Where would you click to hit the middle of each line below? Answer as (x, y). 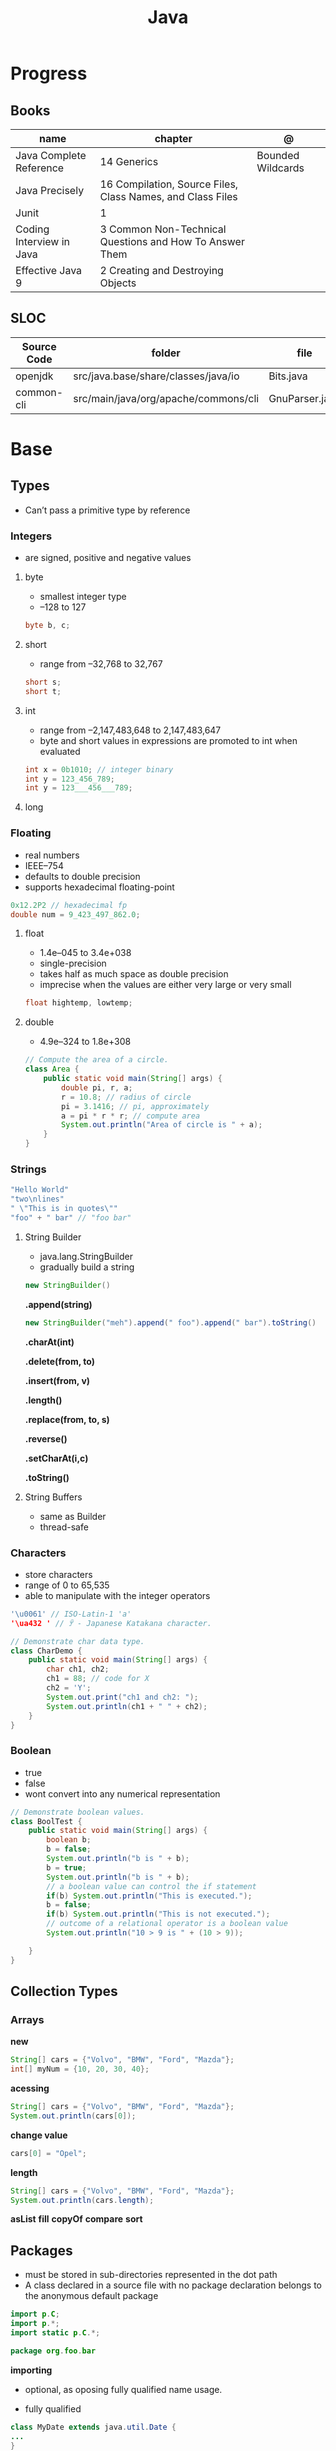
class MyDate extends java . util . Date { (93, 2427)
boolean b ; (69, 1840)
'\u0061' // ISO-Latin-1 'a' (71, 1614)
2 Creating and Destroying (161, 270)
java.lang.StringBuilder (86, 1256)
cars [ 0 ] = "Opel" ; (48, 2153)
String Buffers (53, 1497)
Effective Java (49, 270)
